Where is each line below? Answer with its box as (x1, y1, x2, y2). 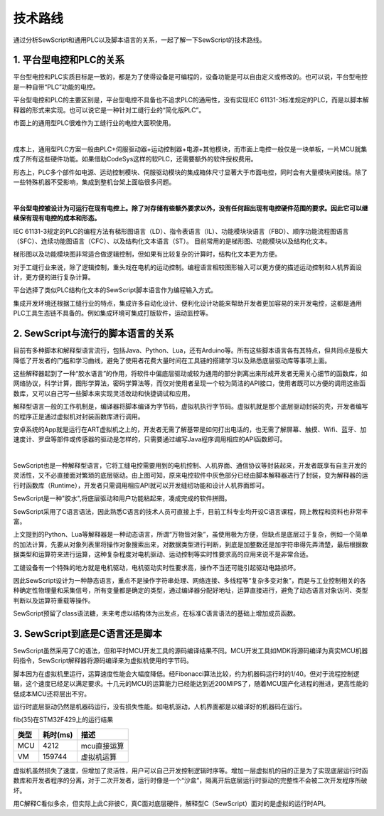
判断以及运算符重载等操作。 (13, 596, 95, 604)
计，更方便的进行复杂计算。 (13, 273, 95, 281)
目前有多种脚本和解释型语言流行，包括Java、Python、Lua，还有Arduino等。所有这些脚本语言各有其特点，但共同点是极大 (13, 346, 368, 355)
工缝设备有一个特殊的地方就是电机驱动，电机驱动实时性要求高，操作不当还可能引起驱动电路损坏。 (13, 563, 300, 571)
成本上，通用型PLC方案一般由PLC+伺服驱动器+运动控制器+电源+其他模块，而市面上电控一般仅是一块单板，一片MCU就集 (13, 144, 368, 153)
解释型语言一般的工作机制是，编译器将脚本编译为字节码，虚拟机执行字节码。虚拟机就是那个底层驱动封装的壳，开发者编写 (13, 402, 368, 411)
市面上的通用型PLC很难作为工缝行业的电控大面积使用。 (13, 119, 175, 127)
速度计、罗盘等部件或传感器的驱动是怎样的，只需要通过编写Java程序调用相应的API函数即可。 (13, 435, 287, 444)
